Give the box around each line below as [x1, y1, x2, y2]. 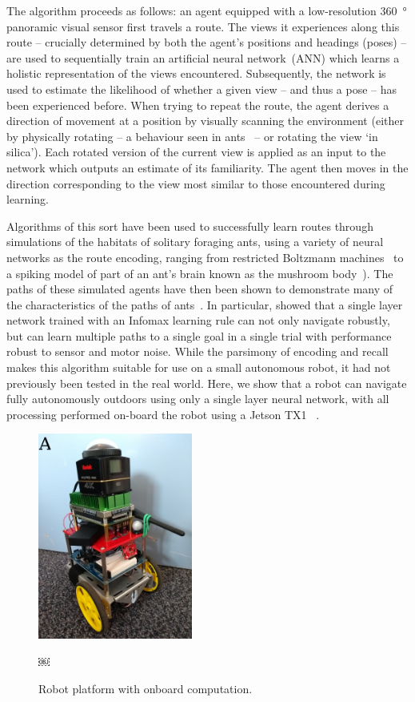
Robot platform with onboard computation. [38, 680, 253, 696]
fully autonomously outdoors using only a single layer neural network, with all [6, 390, 389, 407]
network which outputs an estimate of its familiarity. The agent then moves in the [6, 159, 409, 175]
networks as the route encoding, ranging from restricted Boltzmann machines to [6, 248, 404, 265]
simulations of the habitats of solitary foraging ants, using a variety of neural [6, 233, 384, 250]
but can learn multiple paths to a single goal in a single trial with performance [6, 327, 392, 344]
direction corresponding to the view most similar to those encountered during [6, 175, 385, 192]
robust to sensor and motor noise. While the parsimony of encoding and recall [6, 343, 389, 360]
